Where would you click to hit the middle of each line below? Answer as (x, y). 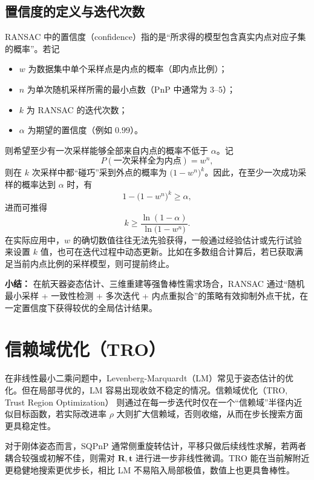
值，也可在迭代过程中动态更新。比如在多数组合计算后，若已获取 (167, 252)
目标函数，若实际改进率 (60, 414)
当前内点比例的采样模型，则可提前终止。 (93, 263)
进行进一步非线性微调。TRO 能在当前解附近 (222, 457)
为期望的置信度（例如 (70, 130)
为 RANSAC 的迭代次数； (77, 109)
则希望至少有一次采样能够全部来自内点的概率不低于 (106, 150)
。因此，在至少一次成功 (251, 172)
